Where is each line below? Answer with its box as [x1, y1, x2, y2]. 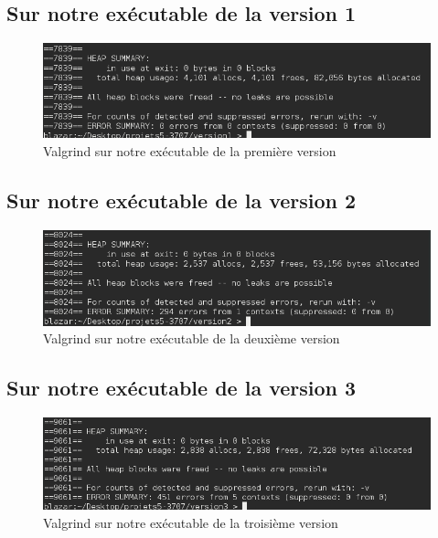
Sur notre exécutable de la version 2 [6, 185, 357, 214]
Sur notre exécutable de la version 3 [6, 374, 357, 402]
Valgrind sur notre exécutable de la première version [43, 141, 337, 160]
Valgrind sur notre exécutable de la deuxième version [43, 329, 340, 348]
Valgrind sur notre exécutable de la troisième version [43, 513, 338, 533]
